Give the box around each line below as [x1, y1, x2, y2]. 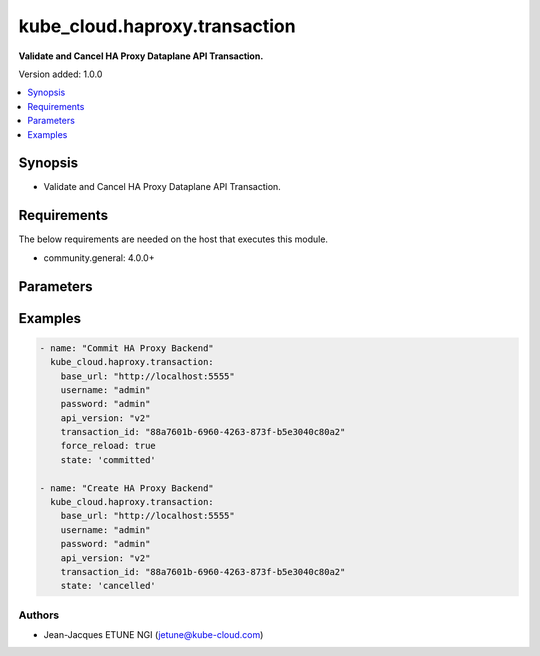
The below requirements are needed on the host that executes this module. [18, 233, 329, 245]
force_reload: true [60, 440, 157, 452]
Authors [18, 608, 60, 622]
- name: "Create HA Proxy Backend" [39, 482, 214, 494]
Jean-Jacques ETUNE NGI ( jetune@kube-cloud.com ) [43, 629, 264, 641]
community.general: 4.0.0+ [43, 251, 155, 264]
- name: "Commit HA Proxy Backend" [39, 342, 214, 354]
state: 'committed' [60, 454, 157, 465]
